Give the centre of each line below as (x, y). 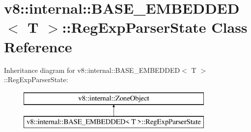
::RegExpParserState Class (155, 27)
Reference (38, 46)
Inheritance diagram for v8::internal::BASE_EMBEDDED (92, 70)
